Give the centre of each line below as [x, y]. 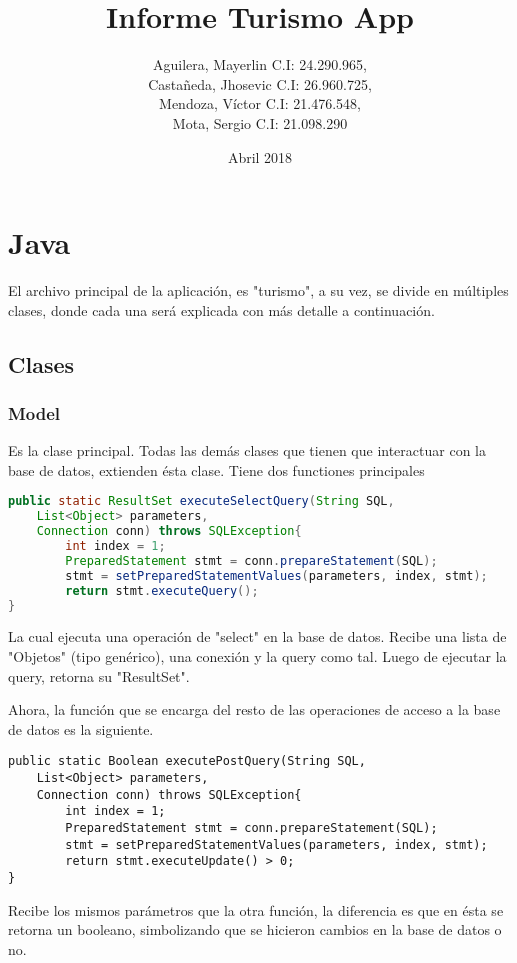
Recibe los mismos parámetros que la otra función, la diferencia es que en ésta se [256, 909]
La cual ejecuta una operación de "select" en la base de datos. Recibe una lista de [257, 636]
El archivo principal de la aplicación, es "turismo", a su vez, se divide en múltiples [258, 290]
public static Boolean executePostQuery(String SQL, [187, 761]
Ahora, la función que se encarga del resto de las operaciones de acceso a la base [254, 709]
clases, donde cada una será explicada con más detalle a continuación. [221, 309]
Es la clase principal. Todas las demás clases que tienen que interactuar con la [247, 450]
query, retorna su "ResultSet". [99, 675]
